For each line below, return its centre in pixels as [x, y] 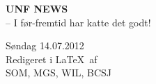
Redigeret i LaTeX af [52, 59]
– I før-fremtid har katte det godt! [78, 22]
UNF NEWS [37, 8]
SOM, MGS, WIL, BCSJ [58, 73]
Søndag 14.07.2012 [45, 45]
